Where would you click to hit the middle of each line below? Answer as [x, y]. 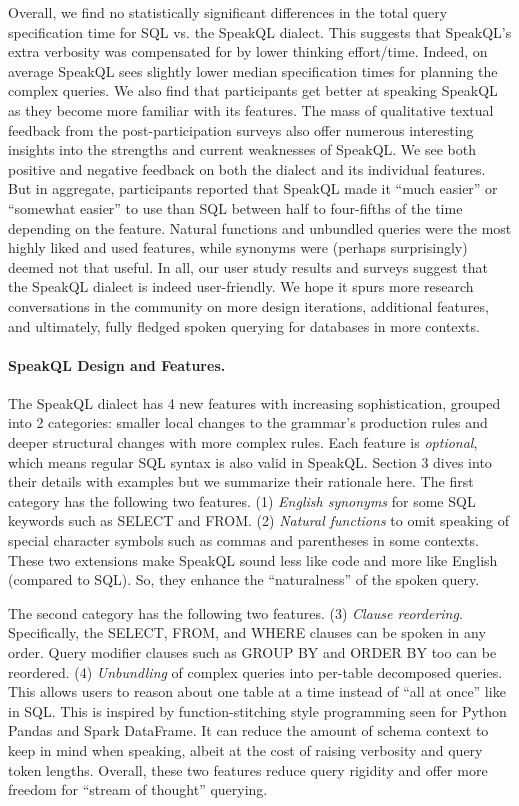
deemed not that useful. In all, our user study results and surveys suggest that [248, 266]
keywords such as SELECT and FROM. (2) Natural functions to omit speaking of [258, 520]
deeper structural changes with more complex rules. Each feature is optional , [243, 442]
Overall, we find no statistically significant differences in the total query [228, 12]
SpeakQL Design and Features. [117, 364]
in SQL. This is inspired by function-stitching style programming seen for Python [257, 710]
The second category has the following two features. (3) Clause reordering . [235, 612]
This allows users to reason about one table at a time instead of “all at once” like [257, 691]
